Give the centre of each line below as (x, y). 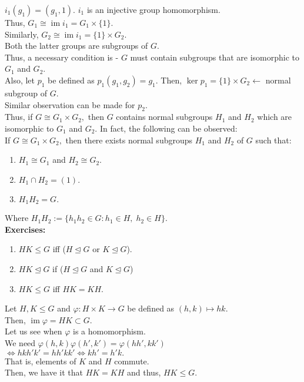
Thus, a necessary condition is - (62, 57)
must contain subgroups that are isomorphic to (215, 57)
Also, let (20, 80)
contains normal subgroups (164, 117)
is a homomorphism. (109, 331)
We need (20, 342)
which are (275, 117)
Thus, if (19, 117)
